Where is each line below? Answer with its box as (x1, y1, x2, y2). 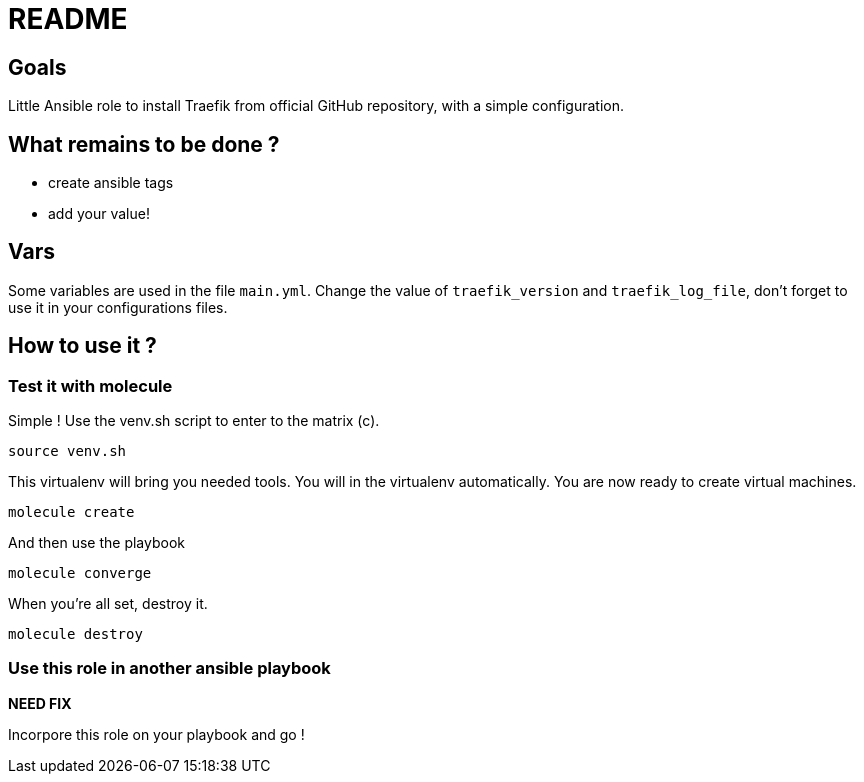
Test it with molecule (8, 375, 173, 396)
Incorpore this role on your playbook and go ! (8, 725, 305, 743)
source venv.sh (8, 443, 127, 460)
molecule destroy (8, 626, 143, 643)
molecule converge (8, 565, 152, 582)
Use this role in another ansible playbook (8, 658, 331, 679)
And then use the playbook (8, 534, 185, 552)
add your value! (48, 205, 150, 223)
